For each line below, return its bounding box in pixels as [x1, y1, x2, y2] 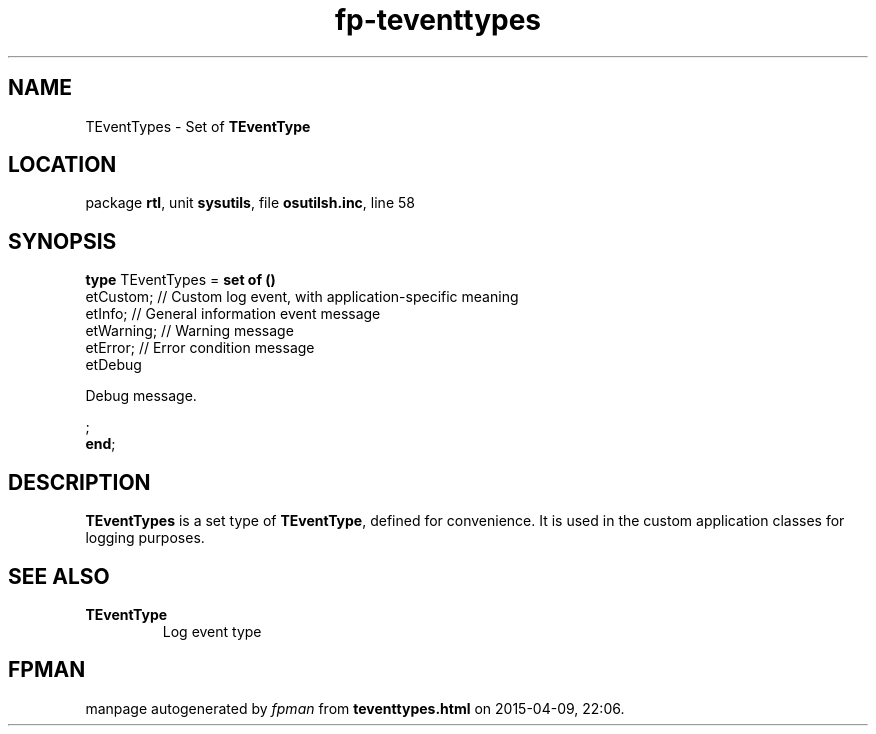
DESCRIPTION [8, 469, 151, 495]
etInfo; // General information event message [85, 305, 381, 323]
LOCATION [8, 152, 117, 178]
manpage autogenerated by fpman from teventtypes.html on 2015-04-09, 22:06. [85, 699, 625, 717]
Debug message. [85, 387, 197, 405]
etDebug [85, 356, 142, 374]
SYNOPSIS [8, 228, 117, 254]
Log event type [162, 622, 262, 640]
